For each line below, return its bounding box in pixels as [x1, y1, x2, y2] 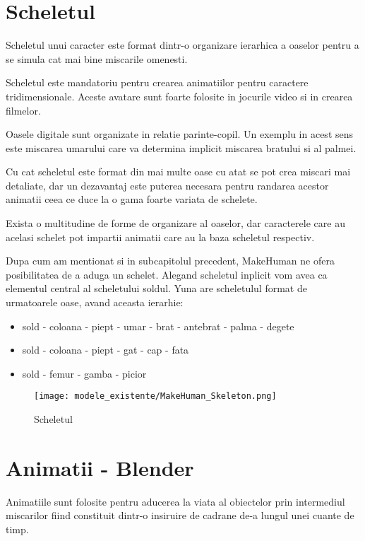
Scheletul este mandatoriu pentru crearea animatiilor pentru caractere [6, 75, 309, 90]
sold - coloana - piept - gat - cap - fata [22, 342, 189, 357]
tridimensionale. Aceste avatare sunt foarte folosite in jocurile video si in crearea [6, 88, 353, 103]
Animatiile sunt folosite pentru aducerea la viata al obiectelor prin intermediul [6, 494, 345, 508]
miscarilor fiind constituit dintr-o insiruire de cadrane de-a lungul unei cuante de [6, 508, 354, 523]
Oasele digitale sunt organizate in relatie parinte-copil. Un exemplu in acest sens [6, 127, 354, 141]
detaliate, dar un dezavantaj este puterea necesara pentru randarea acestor [6, 178, 329, 192]
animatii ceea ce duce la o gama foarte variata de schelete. [6, 192, 258, 206]
